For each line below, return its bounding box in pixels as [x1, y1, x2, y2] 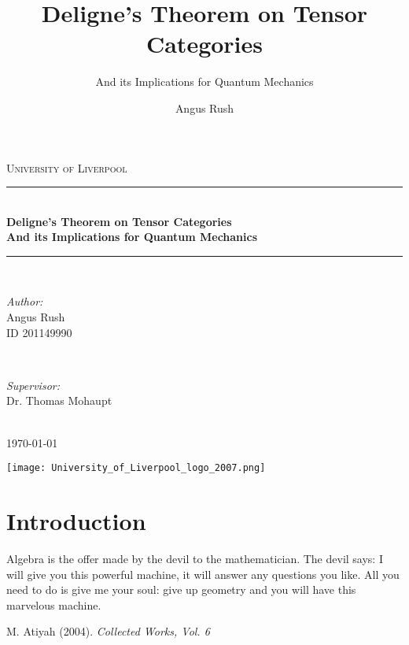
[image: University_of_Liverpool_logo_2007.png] [6, 462, 266, 474]
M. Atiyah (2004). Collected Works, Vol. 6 [6, 623, 210, 639]
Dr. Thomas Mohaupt [6, 392, 112, 409]
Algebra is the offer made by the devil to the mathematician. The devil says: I [6, 550, 383, 566]
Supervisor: [6, 376, 60, 393]
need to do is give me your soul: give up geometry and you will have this [6, 581, 356, 598]
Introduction [6, 505, 146, 537]
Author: [6, 293, 43, 310]
